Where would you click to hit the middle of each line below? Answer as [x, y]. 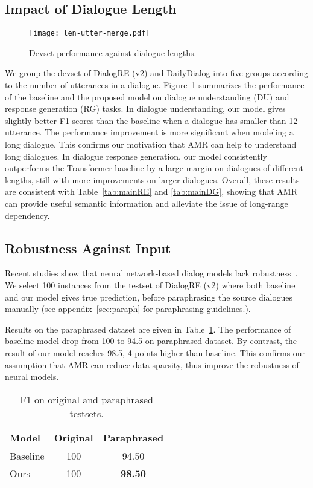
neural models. [32, 376]
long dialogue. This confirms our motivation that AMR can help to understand [151, 144]
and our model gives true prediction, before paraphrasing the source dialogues [149, 297]
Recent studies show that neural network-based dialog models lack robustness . [151, 273]
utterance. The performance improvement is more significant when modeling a [149, 132]
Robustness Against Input [88, 248]
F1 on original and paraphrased [87, 399]
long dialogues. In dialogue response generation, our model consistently [136, 156]
